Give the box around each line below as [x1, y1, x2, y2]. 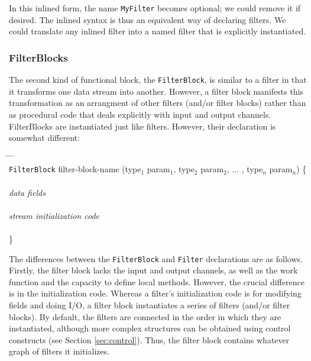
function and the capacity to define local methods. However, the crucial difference [9, 275, 304, 288]
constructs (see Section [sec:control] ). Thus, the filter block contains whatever [9, 333, 290, 346]
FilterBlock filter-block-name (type [9, 163, 141, 175]
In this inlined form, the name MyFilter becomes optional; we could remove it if [9, 2, 301, 14]
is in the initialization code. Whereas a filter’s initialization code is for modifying [9, 287, 302, 299]
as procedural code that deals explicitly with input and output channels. [9, 108, 271, 120]
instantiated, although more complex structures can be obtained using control [9, 322, 291, 334]
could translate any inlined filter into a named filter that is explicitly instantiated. [9, 25, 306, 37]
